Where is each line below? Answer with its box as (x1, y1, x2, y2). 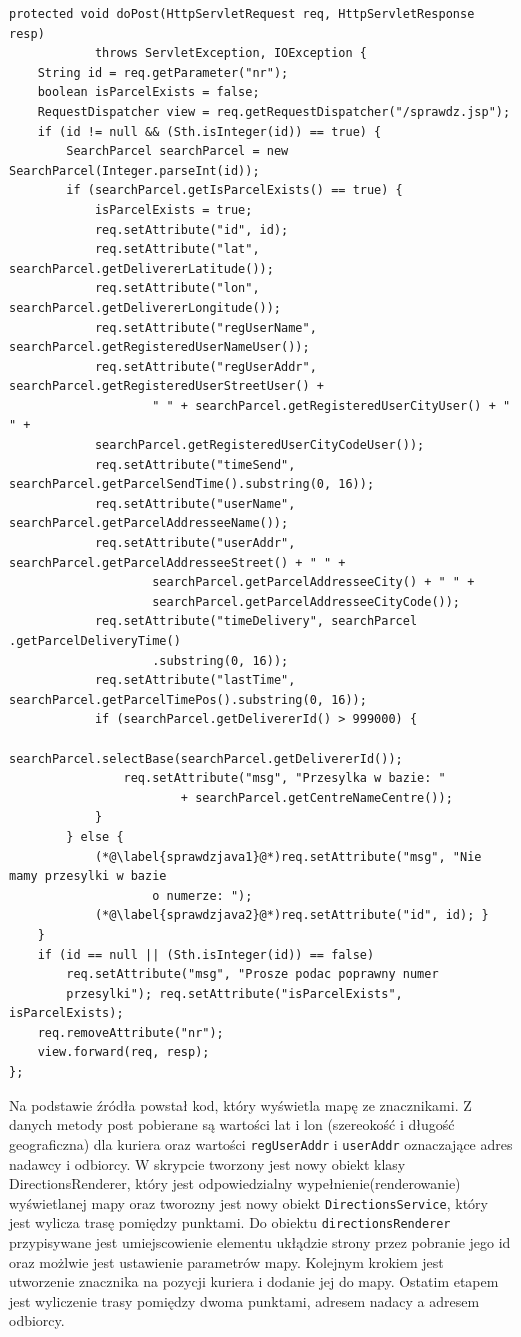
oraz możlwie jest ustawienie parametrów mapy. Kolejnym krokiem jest (9, 1251, 444, 1272)
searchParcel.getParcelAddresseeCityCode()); (152, 594, 461, 609)
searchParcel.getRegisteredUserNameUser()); (9, 340, 310, 355)
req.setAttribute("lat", (94, 242, 260, 257)
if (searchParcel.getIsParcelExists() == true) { (66, 183, 403, 198)
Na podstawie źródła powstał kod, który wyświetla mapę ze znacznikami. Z (9, 1094, 472, 1115)
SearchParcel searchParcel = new (66, 144, 289, 159)
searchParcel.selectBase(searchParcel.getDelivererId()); (9, 751, 403, 766)
